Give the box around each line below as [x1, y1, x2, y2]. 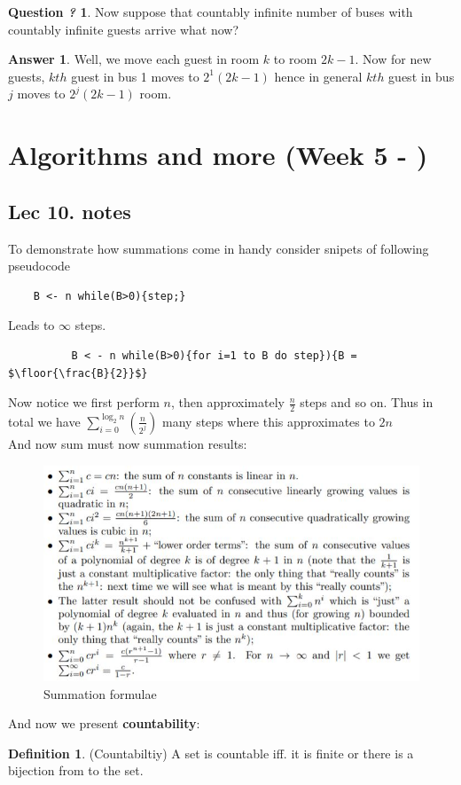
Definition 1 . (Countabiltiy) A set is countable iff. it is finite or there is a [8, 743, 414, 762]
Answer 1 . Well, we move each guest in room [8, 50, 260, 68]
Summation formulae [43, 684, 157, 703]
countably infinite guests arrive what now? [8, 20, 239, 38]
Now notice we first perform [8, 393, 160, 412]
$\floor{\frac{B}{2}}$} [8, 366, 148, 380]
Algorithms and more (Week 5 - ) [8, 137, 428, 173]
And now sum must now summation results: [8, 434, 247, 452]
